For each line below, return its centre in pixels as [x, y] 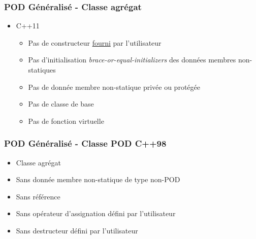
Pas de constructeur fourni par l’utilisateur [95, 42]
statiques [42, 70]
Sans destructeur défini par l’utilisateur [77, 230]
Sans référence [38, 196]
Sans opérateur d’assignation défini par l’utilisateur [96, 213]
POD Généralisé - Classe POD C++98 [85, 143]
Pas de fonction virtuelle [66, 121]
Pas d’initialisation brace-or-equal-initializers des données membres [132, 60]
